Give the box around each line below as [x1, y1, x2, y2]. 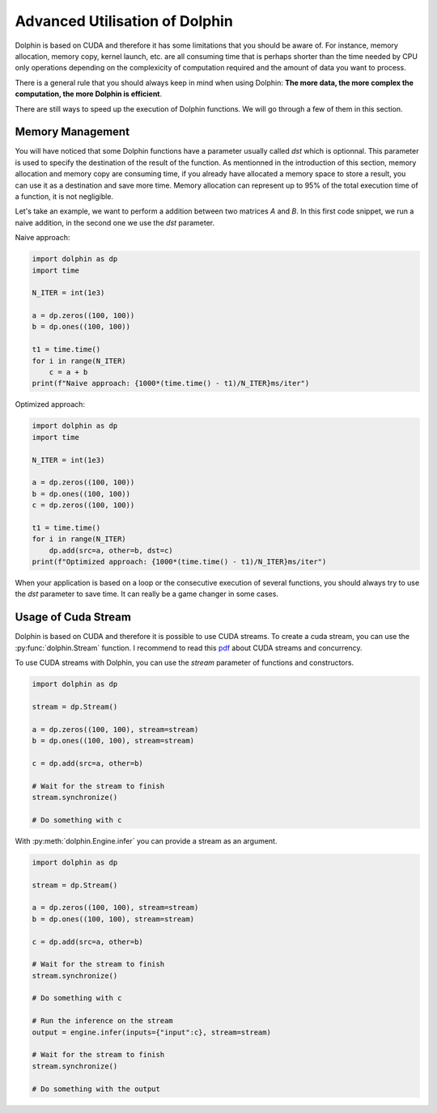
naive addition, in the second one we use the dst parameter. [15, 218, 214, 227]
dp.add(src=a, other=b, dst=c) [49, 546, 173, 555]
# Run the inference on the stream [32, 1016, 173, 1026]
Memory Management [15, 125, 129, 139]
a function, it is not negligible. [15, 191, 113, 201]
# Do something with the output [32, 1084, 161, 1094]
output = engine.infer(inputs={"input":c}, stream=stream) [32, 1027, 271, 1037]
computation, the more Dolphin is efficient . [15, 89, 163, 99]
